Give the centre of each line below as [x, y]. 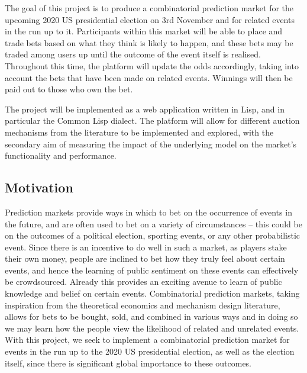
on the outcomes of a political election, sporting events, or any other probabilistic [153, 235]
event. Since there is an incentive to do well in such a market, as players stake [146, 247]
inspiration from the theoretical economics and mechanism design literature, [143, 305]
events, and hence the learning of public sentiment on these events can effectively [152, 270]
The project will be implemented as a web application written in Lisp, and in [145, 109]
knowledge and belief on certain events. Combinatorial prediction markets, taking [152, 293]
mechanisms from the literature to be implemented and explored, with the [139, 132]
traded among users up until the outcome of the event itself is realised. [133, 54]
